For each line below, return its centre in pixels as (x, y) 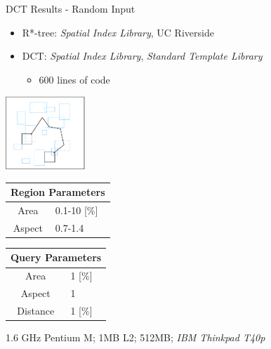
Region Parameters (58, 192)
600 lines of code (74, 79)
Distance (36, 310)
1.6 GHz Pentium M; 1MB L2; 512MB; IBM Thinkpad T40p (135, 337)
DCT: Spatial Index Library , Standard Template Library (142, 56)
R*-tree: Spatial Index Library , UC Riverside (118, 32)
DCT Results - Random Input (71, 8)
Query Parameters (56, 257)
